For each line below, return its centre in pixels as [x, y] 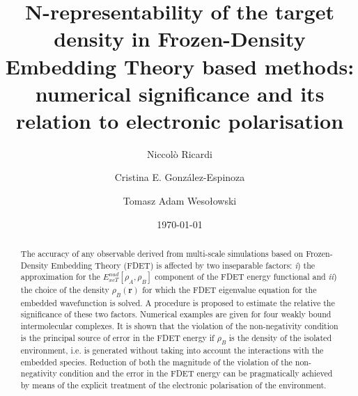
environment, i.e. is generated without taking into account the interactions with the [172, 350]
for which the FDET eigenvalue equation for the [229, 290]
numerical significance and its [180, 93]
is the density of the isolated [280, 337]
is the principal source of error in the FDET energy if [117, 337]
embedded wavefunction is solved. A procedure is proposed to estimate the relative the [178, 302]
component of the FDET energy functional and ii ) [246, 277]
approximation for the [60, 277]
